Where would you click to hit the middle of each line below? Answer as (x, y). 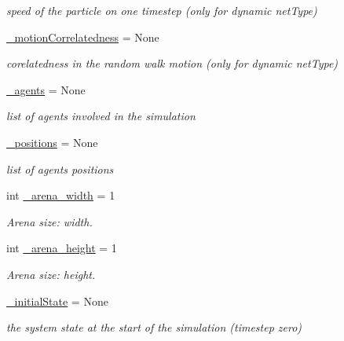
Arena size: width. (49, 221)
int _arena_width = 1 (61, 195)
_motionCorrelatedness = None (83, 37)
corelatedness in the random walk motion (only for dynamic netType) (172, 63)
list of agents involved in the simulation (101, 116)
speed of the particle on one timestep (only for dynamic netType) (162, 10)
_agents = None (46, 89)
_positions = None (52, 142)
